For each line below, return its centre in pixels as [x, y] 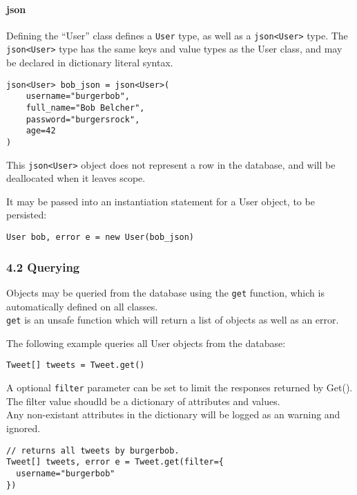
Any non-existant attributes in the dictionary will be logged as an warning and [173, 414]
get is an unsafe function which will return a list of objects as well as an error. [173, 320]
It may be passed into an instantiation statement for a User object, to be [161, 201]
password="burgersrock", [83, 119]
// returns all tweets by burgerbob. [93, 450]
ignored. [23, 428]
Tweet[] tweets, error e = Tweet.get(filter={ [115, 462]
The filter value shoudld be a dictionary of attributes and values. [143, 401]
